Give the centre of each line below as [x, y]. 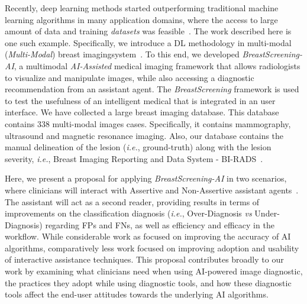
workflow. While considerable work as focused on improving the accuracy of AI [148, 236]
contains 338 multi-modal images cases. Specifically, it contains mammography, [148, 123]
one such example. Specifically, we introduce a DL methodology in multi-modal [148, 42]
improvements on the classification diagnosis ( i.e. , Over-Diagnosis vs [128, 213]
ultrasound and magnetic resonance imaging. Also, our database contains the [144, 135]
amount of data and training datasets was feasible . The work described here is [148, 31]
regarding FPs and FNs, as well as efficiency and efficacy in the [160, 224]
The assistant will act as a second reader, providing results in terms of [132, 201]
